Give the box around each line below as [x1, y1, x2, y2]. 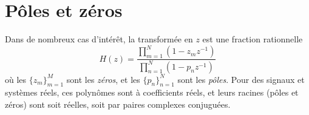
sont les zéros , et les [66, 73, 140, 85]
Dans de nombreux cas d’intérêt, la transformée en [5, 33, 193, 45]
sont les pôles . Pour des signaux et [177, 73, 305, 85]
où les [5, 73, 27, 85]
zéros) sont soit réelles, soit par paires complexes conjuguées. [5, 97, 231, 110]
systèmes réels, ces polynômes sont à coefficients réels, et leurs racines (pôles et [5, 86, 299, 99]
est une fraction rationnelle [202, 33, 303, 45]
